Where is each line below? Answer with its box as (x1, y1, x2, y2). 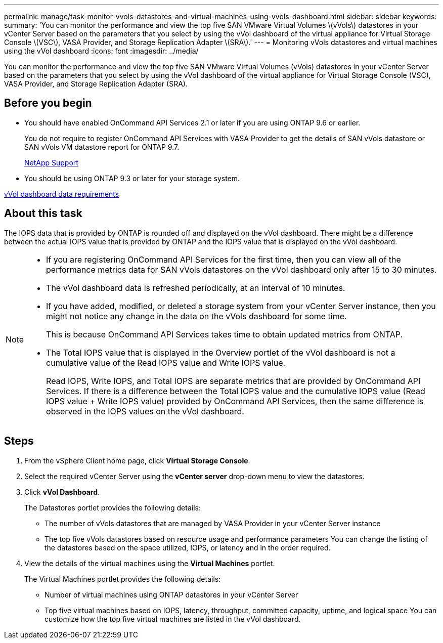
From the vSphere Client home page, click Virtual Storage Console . (24, 456, 250, 465)
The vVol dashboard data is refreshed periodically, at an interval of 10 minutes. (46, 282, 345, 293)
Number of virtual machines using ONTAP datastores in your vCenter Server (45, 590, 298, 599)
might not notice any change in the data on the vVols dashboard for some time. (46, 311, 347, 321)
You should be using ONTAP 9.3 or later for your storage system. (24, 174, 240, 183)
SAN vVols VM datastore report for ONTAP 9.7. (24, 142, 180, 151)
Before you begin (4, 97, 92, 110)
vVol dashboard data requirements (4, 189, 119, 198)
